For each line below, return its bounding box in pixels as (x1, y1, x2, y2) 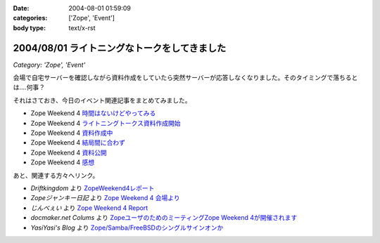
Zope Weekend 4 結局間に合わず (30, 138, 126, 147)
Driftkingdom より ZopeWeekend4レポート (30, 183, 155, 192)
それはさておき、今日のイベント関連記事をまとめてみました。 (13, 96, 191, 105)
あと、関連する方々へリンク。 (13, 171, 99, 179)
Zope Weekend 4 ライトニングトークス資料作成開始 (30, 119, 181, 127)
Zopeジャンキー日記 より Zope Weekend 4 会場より (30, 194, 181, 202)
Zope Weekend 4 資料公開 (30, 148, 107, 157)
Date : (13, 4, 30, 12)
